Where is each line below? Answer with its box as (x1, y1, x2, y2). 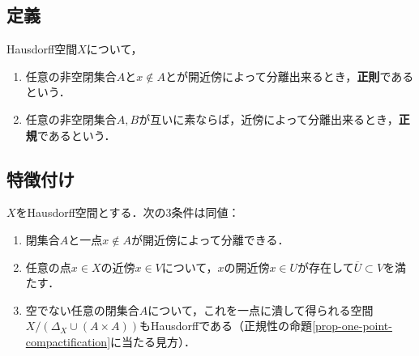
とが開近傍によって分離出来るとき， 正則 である (165, 67, 414, 84)
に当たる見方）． (110, 333, 196, 350)
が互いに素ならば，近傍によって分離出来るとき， (139, 110, 399, 127)
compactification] (25, 333, 111, 350)
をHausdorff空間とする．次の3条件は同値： (15, 204, 240, 221)
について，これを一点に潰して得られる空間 (148, 301, 374, 318)
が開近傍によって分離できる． (130, 231, 289, 248)
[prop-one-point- (312, 317, 392, 334)
